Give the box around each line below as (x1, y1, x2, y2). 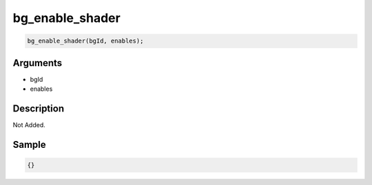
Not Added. (12, 120, 46, 129)
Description (12, 102, 65, 114)
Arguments (12, 57, 63, 69)
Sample (12, 138, 46, 151)
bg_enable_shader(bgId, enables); (27, 37, 144, 45)
